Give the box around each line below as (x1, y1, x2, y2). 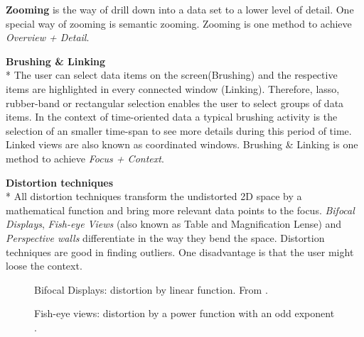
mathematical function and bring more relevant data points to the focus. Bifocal (6, 202, 355, 217)
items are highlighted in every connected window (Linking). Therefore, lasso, (6, 81, 340, 96)
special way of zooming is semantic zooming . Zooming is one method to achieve (6, 16, 352, 31)
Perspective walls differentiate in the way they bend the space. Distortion (6, 230, 325, 245)
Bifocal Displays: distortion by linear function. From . (34, 282, 268, 297)
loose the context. (6, 258, 82, 273)
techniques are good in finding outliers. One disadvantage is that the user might (6, 244, 354, 259)
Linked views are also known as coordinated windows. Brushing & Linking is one (6, 137, 358, 152)
